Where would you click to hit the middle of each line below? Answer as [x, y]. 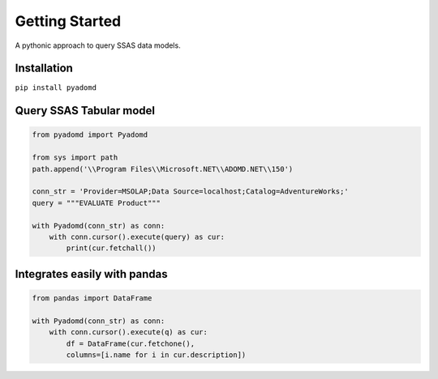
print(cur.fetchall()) [112, 248]
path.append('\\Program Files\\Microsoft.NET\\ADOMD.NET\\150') [163, 169]
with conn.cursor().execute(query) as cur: [137, 236]
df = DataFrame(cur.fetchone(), [130, 343]
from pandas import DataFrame [92, 298]
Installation [44, 68]
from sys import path [75, 158]
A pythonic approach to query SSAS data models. [98, 45]
